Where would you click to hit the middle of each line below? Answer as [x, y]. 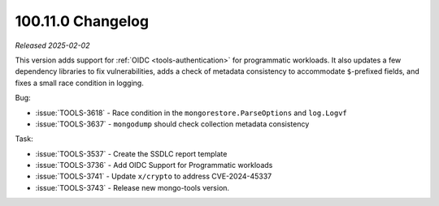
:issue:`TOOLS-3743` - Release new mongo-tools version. [133, 187]
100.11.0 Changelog [82, 21]
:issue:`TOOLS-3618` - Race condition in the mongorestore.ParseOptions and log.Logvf [191, 113]
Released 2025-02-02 [52, 45]
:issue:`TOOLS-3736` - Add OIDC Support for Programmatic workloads [154, 165]
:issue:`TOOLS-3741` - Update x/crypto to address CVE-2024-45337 [154, 176]
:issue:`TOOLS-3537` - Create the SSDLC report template [131, 153]
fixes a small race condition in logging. [79, 83]
